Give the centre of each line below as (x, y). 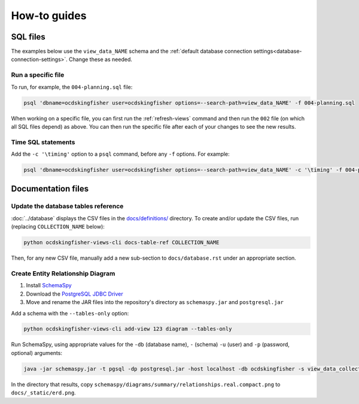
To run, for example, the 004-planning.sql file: (72, 87)
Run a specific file (38, 75)
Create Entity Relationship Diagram (63, 274)
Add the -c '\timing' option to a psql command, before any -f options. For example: (120, 154)
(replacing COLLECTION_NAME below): (58, 227)
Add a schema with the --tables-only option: (70, 313)
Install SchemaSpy (49, 285)
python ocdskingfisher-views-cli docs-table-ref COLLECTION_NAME (121, 243)
